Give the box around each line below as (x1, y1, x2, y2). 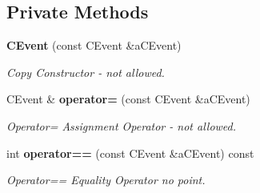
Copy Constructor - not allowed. (6, 63, 165, 80)
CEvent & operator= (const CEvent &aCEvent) (6, 90, 250, 107)
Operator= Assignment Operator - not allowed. (6, 117, 237, 134)
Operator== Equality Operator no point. (6, 171, 206, 188)
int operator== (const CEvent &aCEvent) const (6, 144, 254, 161)
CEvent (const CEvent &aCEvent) (6, 37, 182, 54)
